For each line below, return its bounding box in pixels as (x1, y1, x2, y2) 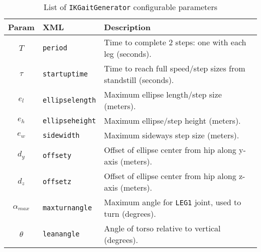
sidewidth (42, 131, 80, 139)
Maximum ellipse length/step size (104, 89, 222, 100)
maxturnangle (42, 204, 92, 212)
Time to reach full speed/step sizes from (104, 62, 245, 74)
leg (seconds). (104, 48, 152, 59)
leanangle (42, 230, 80, 238)
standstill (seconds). (104, 74, 174, 86)
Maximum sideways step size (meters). (104, 129, 239, 141)
